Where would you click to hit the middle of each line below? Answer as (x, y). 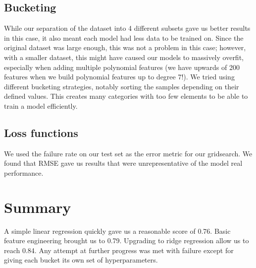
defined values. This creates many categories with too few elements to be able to (126, 96)
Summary (38, 207)
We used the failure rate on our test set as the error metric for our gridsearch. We (128, 153)
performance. (24, 172)
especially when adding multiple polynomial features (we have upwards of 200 (122, 67)
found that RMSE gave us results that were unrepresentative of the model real (123, 163)
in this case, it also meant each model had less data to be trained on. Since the (124, 37)
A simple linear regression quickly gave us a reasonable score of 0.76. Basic (117, 231)
